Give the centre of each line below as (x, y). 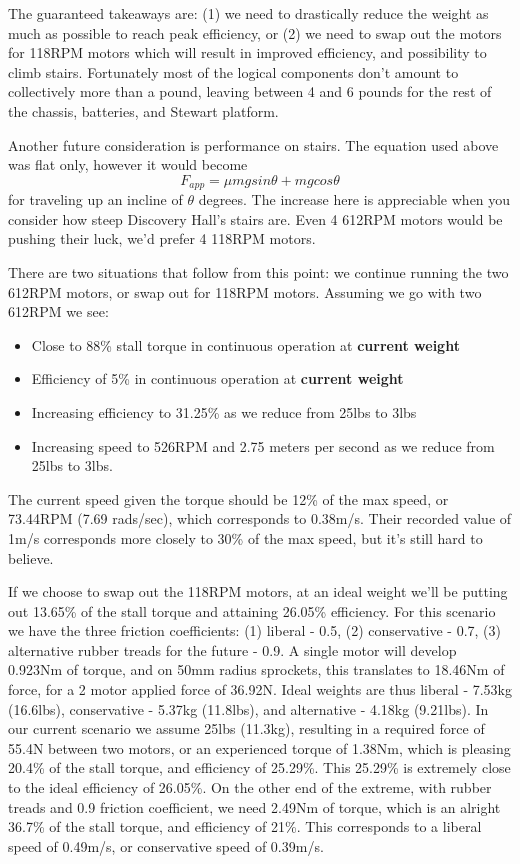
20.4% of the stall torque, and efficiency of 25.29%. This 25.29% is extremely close (259, 767)
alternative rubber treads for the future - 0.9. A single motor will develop (232, 649)
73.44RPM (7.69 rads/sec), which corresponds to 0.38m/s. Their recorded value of (260, 518)
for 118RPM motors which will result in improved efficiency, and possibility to (247, 52)
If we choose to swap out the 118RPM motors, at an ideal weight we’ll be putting (258, 591)
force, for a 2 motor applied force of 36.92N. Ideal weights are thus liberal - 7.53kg (260, 689)
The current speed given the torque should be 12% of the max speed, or (228, 498)
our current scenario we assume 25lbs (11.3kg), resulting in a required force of (246, 728)
